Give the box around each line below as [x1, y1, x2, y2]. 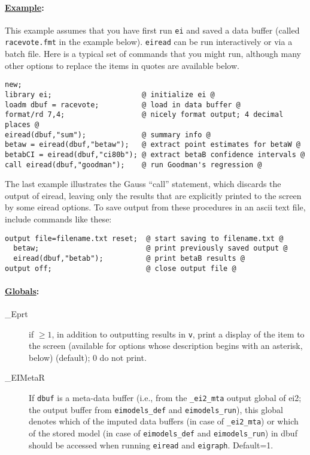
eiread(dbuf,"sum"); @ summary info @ [5, 130, 211, 139]
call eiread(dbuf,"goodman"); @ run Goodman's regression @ [5, 160, 262, 169]
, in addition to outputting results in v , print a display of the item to [51, 327, 305, 340]
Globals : [5, 284, 39, 297]
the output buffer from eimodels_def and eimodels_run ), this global [29, 403, 283, 415]
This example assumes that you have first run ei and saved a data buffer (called [5, 23, 300, 36]
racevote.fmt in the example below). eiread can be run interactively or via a [5, 35, 293, 48]
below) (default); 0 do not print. [29, 351, 147, 363]
